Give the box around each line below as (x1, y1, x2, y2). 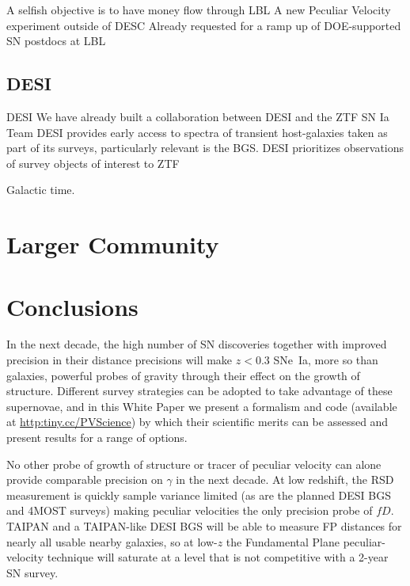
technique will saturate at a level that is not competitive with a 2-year (47, 549, 389, 565)
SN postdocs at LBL (6, 32, 106, 49)
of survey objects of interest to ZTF (6, 154, 180, 171)
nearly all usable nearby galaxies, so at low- (6, 533, 218, 550)
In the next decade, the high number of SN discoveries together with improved (6, 336, 387, 352)
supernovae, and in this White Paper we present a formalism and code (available (6, 398, 397, 414)
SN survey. (6, 564, 59, 580)
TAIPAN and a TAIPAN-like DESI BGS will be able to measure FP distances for (6, 517, 402, 534)
